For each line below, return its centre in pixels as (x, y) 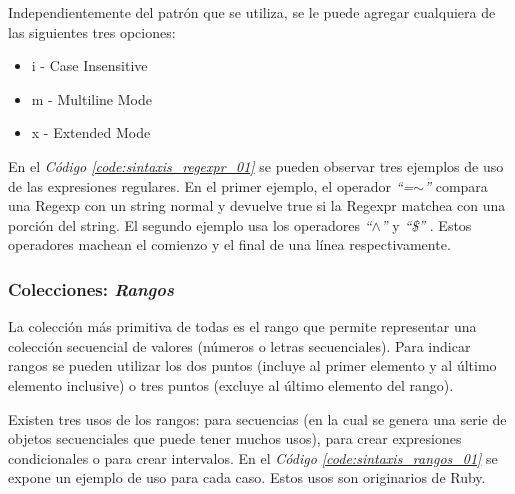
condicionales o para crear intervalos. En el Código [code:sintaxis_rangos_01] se (253, 457)
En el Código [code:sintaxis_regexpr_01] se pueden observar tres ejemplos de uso (256, 165)
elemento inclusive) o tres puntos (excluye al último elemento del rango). (231, 384)
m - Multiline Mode (91, 98)
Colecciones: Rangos (91, 288)
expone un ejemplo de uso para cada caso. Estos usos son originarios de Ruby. (247, 477)
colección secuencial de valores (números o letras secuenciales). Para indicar (239, 345)
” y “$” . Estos (426, 224)
